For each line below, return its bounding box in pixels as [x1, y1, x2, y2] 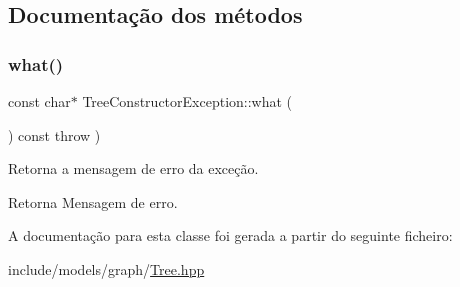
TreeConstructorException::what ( [82, 91, 293, 111]
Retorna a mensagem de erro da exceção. [8, 158, 259, 179]
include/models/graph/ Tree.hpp [8, 258, 205, 279]
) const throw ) [8, 124, 101, 145]
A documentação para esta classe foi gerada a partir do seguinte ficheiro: [8, 225, 453, 246]
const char [8, 91, 71, 111]
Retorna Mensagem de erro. [8, 191, 178, 212]
